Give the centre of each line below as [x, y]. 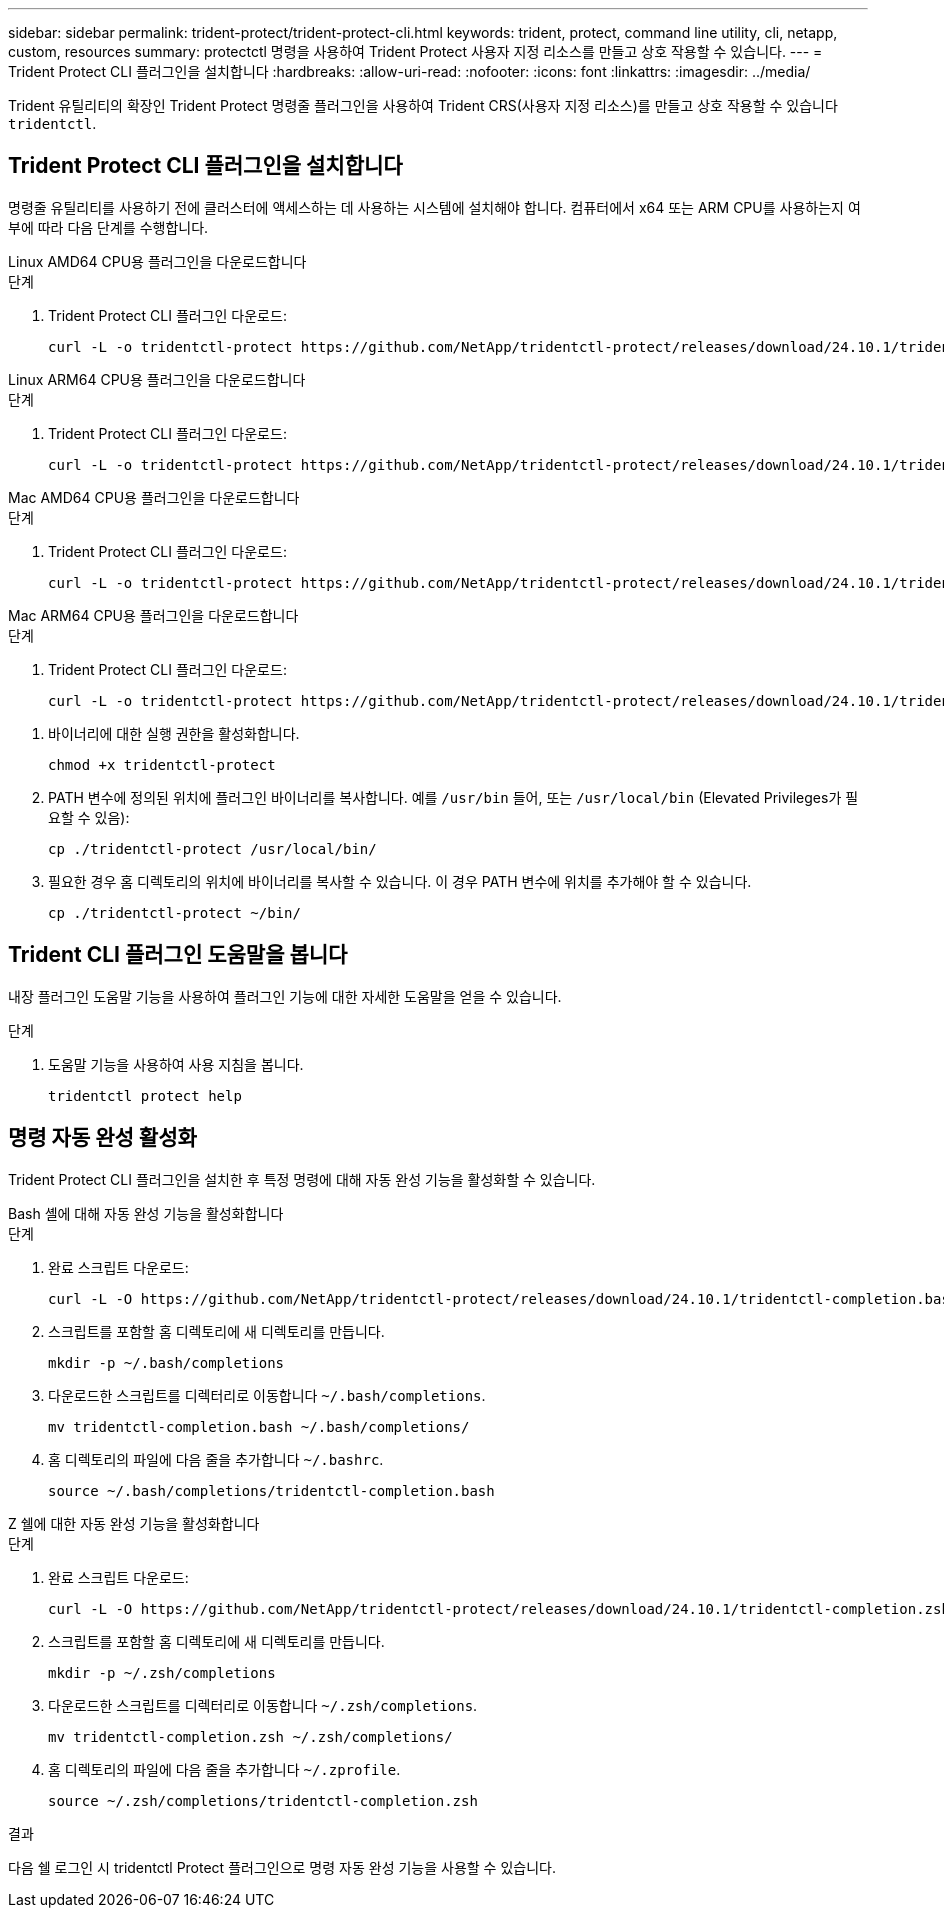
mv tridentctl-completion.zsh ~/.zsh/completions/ [250, 1736]
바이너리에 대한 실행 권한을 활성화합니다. [174, 733]
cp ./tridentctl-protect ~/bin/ [174, 912]
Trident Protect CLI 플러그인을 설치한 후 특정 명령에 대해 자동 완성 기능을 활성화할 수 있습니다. [302, 1179]
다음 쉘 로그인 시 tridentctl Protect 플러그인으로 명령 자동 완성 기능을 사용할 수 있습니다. [282, 1867]
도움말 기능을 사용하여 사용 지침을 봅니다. [176, 1064]
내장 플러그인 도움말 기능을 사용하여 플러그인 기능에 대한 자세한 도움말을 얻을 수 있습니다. [285, 996]
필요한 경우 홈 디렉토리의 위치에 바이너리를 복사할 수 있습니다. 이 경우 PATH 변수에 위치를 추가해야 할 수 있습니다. [400, 881]
